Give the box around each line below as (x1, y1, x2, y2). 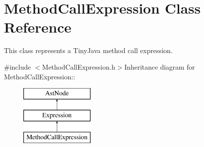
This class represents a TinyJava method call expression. (4, 45, 173, 55)
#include (4, 61, 31, 72)
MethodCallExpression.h (42, 61, 115, 72)
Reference (4, 17, 72, 37)
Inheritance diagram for (124, 61, 195, 72)
